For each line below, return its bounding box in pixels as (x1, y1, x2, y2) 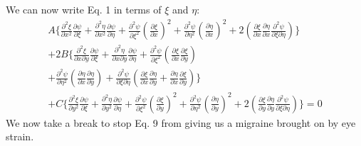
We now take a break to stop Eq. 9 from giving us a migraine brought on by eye (6, 115, 356, 130)
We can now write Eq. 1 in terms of (6, 2, 162, 16)
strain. (6, 129, 34, 144)
